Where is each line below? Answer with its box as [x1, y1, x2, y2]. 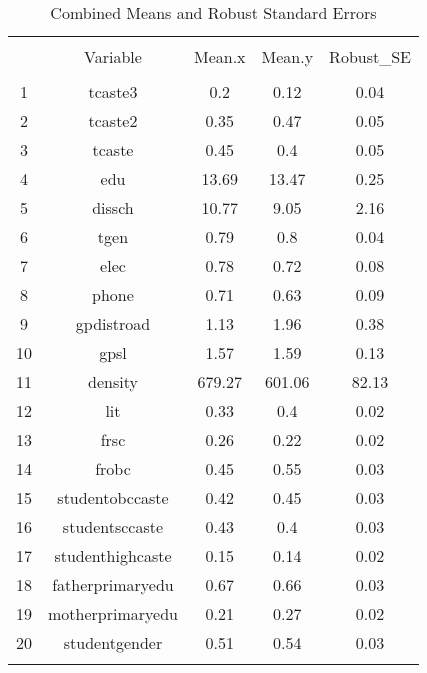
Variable [84, 45, 142, 68]
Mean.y [261, 45, 314, 68]
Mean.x [193, 45, 246, 68]
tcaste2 [88, 109, 138, 132]
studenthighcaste [54, 544, 172, 567]
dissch [92, 196, 134, 219]
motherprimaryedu [48, 602, 178, 625]
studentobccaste [57, 486, 169, 509]
